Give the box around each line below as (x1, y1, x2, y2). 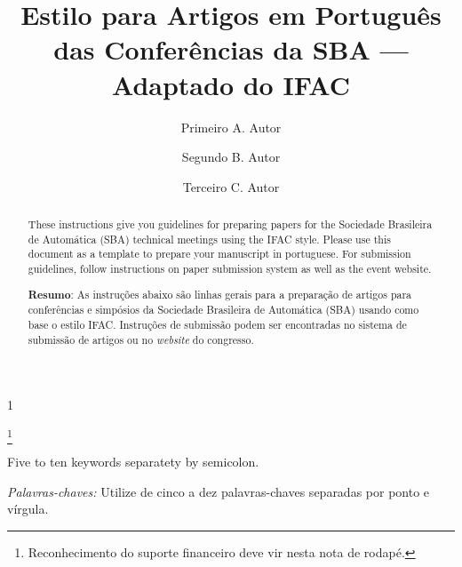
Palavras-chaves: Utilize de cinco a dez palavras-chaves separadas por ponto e (7, 482, 430, 500)
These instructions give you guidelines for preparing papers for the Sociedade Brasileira (28, 217, 433, 232)
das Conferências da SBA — (53, 31, 409, 68)
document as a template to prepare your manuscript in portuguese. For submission (28, 246, 411, 261)
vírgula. (7, 499, 49, 518)
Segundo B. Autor (181, 148, 281, 166)
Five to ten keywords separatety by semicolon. (7, 452, 259, 471)
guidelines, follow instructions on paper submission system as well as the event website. (28, 261, 432, 276)
